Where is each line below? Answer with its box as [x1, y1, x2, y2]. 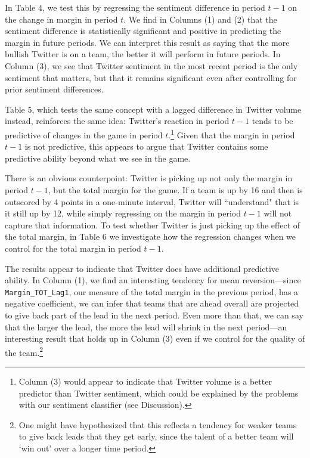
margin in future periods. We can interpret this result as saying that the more [5, 36, 290, 48]
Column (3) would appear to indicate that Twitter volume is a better [18, 375, 272, 387]
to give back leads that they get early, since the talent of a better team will [18, 430, 294, 442]
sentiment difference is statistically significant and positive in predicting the [5, 24, 281, 37]
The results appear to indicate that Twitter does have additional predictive [5, 262, 280, 274]
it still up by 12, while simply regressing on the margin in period [5, 207, 241, 219]
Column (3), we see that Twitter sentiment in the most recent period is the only [5, 59, 298, 72]
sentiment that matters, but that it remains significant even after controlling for [5, 71, 297, 83]
